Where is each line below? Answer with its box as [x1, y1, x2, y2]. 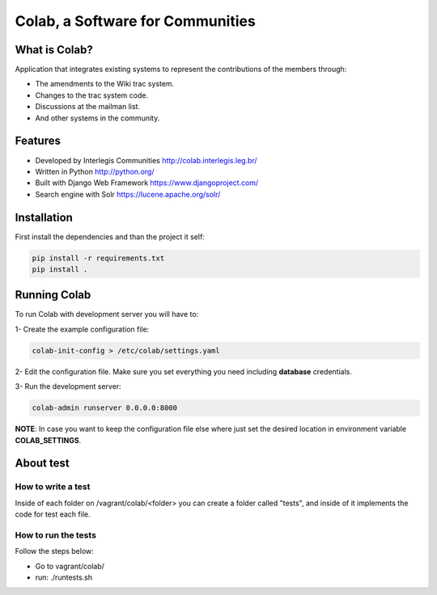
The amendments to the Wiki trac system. [35, 79, 175, 89]
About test [15, 457, 70, 471]
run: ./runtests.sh [35, 572, 93, 582]
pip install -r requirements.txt [32, 253, 165, 263]
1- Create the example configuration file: [15, 324, 150, 334]
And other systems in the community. [35, 113, 160, 123]
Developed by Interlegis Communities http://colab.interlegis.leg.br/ [35, 155, 258, 165]
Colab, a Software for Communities [15, 12, 257, 30]
